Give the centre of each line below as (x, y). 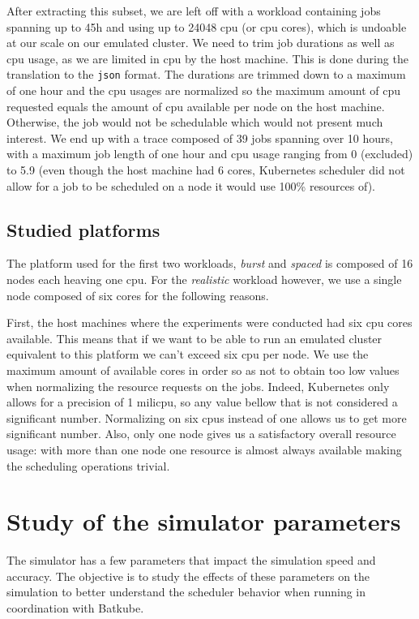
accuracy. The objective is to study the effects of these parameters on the (188, 576)
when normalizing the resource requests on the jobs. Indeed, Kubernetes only (198, 386)
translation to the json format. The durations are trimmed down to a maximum (206, 74)
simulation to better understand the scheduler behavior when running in (186, 592)
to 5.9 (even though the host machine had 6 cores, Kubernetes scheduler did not (206, 170)
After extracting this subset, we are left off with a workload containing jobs (194, 11)
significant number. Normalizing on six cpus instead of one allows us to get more (207, 417)
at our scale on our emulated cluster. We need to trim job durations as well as (201, 43)
